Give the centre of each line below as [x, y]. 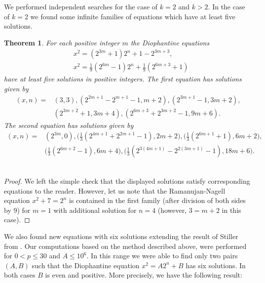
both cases [20, 275]
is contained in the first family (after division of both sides [157, 200]
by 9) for [17, 210]
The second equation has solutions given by [69, 125]
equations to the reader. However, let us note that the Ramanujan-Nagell [115, 190]
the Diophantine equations [170, 42]
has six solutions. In [216, 265]
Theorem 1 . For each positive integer [62, 42]
